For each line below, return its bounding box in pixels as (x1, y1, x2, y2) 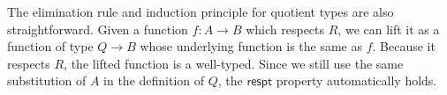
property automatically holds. (276, 71, 437, 90)
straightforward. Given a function (7, 19, 188, 38)
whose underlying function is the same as (140, 37, 362, 55)
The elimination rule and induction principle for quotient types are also (7, 3, 394, 20)
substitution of (7, 71, 87, 90)
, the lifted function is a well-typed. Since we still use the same (64, 54, 404, 72)
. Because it (372, 37, 436, 55)
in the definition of (103, 71, 205, 90)
